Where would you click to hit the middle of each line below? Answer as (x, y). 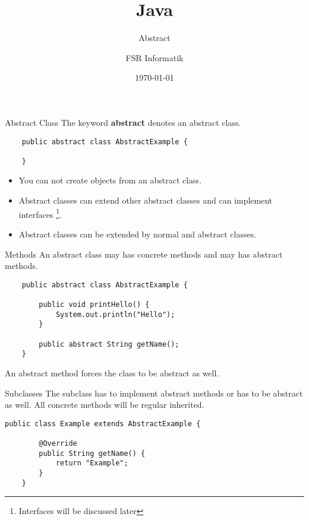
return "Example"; (92, 463)
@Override (58, 444)
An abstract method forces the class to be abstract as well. (112, 372)
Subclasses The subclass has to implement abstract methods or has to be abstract (154, 393)
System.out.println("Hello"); (115, 314)
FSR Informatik (154, 57)
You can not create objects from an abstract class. (110, 180)
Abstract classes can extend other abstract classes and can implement (146, 200)
